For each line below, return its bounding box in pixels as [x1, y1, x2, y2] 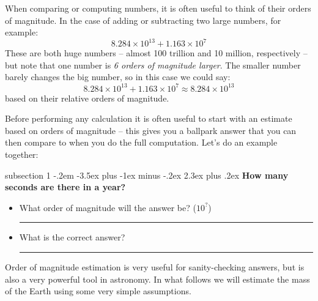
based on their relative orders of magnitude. [5, 91, 169, 104]
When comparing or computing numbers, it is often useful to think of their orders [5, 2, 311, 14]
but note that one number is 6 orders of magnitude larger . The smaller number [5, 58, 301, 71]
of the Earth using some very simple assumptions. [5, 284, 191, 297]
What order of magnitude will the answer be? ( [19, 201, 196, 214]
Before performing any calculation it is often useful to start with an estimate [5, 112, 292, 125]
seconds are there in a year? [5, 180, 126, 193]
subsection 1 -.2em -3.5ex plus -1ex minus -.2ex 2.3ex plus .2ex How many [5, 168, 289, 181]
